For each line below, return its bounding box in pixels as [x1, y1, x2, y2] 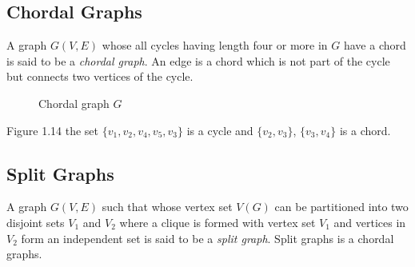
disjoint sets [6, 213, 65, 230]
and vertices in [333, 213, 406, 230]
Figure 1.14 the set [6, 122, 99, 138]
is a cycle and [186, 122, 253, 138]
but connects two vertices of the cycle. [6, 68, 194, 85]
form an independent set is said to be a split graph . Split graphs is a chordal [21, 229, 394, 246]
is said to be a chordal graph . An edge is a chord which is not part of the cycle [6, 52, 390, 69]
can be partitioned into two [274, 198, 409, 215]
